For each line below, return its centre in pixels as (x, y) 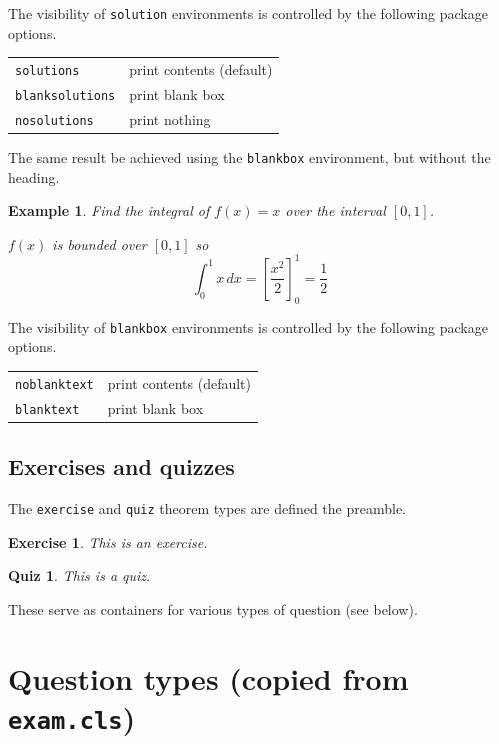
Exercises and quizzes (121, 466)
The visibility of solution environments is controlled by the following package (248, 13)
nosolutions (54, 120)
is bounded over (99, 243)
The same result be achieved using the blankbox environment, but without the (249, 156)
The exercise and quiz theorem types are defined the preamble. (207, 507)
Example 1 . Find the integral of (109, 210)
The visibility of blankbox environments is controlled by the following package (248, 326)
